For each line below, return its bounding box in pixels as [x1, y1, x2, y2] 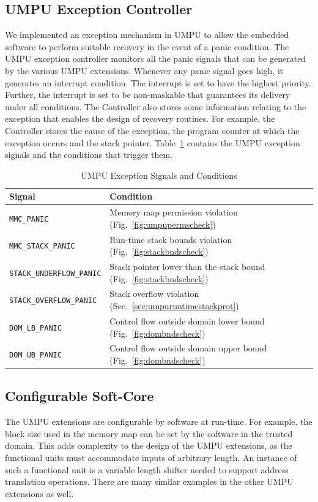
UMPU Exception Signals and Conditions [81, 168, 237, 181]
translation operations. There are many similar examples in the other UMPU [5, 475, 294, 488]
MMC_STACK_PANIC [9, 242, 75, 251]
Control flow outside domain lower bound [109, 314, 265, 327]
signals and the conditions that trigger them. [5, 148, 173, 161]
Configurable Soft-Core [5, 386, 154, 405]
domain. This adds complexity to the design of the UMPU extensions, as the [5, 439, 292, 452]
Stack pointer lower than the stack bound [109, 260, 265, 273]
